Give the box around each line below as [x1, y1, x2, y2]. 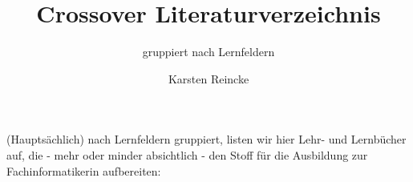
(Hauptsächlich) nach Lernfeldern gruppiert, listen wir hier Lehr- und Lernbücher [6, 131, 407, 148]
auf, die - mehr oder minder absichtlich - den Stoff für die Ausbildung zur [6, 146, 368, 163]
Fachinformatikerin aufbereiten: [6, 162, 161, 179]
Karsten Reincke [168, 70, 249, 87]
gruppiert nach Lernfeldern [142, 43, 275, 60]
